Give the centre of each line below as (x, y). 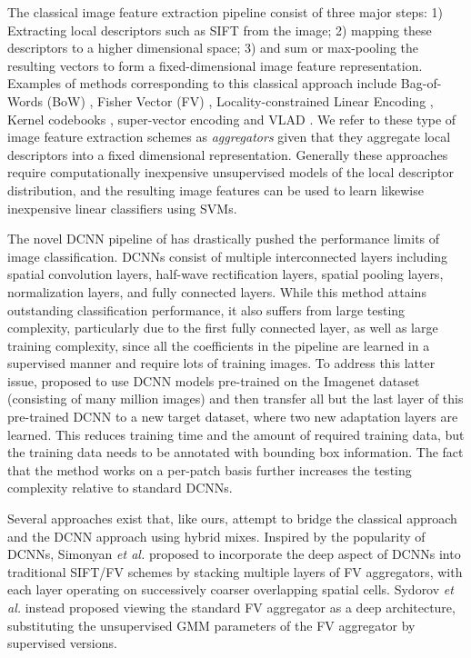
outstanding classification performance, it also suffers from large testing (206, 309)
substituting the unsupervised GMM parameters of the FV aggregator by (211, 625)
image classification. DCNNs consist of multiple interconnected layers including (228, 256)
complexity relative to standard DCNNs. (120, 488)
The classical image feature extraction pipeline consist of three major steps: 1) (225, 12)
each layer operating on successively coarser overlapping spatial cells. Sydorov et (230, 589)
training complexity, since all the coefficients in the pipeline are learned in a (219, 345)
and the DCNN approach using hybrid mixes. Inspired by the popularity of (216, 536)
